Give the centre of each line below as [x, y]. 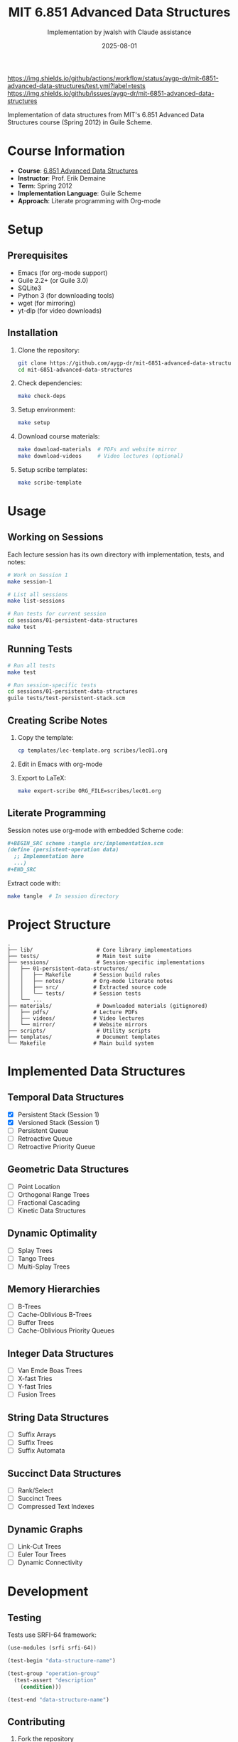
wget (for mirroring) [47, 303]
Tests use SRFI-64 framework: [52, 1635]
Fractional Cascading [49, 1203]
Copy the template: [45, 737]
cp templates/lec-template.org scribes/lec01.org [93, 751]
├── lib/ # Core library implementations [100, 950]
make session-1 [30, 581]
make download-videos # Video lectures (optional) [101, 456]
